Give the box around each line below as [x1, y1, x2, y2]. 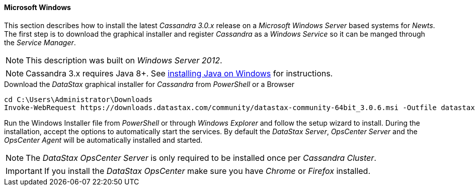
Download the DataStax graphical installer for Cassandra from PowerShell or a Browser [4, 79, 295, 88]
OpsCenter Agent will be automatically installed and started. [4, 135, 203, 144]
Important [6, 165, 42, 176]
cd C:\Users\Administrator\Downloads [4, 95, 153, 104]
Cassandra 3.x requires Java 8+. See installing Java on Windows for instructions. [26, 68, 333, 78]
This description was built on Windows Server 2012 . [26, 55, 222, 65]
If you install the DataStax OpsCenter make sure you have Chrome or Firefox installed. [44, 165, 371, 176]
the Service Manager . [4, 38, 76, 47]
